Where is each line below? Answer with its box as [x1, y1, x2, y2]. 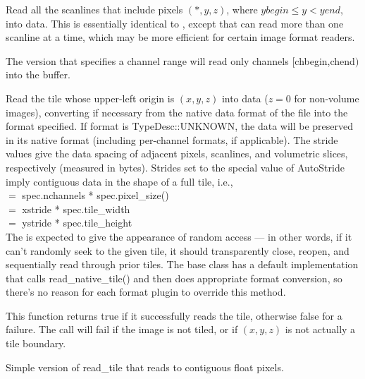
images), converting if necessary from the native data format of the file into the [6, 104, 348, 119]
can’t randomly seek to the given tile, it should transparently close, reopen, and [6, 243, 349, 258]
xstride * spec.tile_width [22, 201, 130, 216]
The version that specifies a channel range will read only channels [6, 53, 289, 68]
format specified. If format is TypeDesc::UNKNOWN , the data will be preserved [6, 119, 354, 133]
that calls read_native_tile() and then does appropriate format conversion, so [6, 270, 342, 285]
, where [226, 2, 258, 16]
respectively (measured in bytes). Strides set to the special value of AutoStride [6, 160, 345, 174]
